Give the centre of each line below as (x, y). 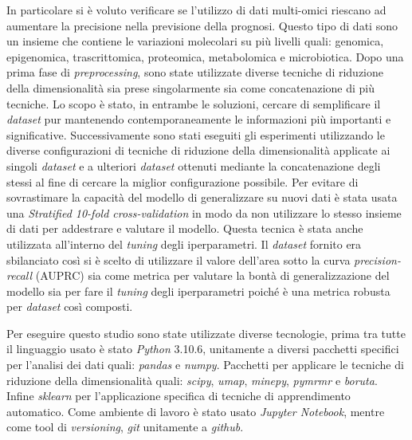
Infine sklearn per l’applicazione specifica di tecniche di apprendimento (179, 396)
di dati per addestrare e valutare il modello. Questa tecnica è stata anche (185, 228)
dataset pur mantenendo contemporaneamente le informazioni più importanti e (199, 119)
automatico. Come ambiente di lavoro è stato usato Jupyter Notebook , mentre (196, 411)
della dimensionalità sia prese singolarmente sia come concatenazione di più (191, 87)
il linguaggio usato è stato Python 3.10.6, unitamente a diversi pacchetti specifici (203, 349)
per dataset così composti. (70, 306)
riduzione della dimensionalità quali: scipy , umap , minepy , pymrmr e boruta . (192, 380)
